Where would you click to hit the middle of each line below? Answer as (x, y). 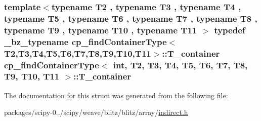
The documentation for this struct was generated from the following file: (116, 95)
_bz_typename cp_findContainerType (85, 41)
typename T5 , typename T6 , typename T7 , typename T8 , (131, 18)
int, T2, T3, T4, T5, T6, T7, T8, (180, 65)
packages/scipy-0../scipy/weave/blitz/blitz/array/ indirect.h (96, 112)
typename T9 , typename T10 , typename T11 (101, 30)
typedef (230, 30)
